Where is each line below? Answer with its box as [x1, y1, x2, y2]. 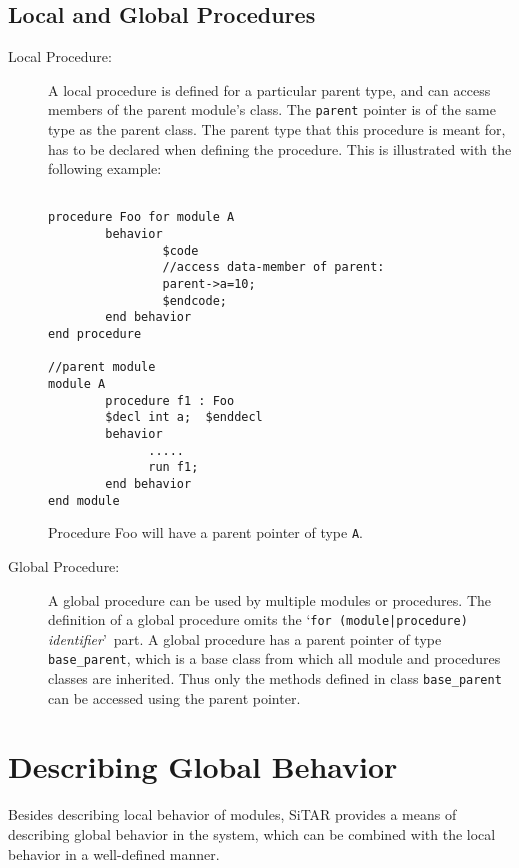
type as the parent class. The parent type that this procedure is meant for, [48, 119, 506, 140]
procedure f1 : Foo [105, 393, 235, 408]
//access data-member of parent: [162, 260, 385, 275]
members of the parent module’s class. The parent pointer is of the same [48, 99, 496, 120]
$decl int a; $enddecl [105, 410, 263, 425]
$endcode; [162, 293, 227, 308]
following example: [48, 158, 162, 179]
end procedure [48, 327, 142, 342]
